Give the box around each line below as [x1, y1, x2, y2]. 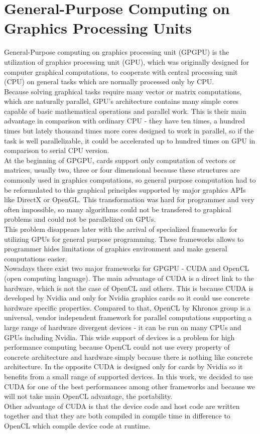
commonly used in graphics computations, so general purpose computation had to [4, 175, 256, 185]
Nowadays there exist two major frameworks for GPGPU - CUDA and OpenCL [4, 263, 249, 273]
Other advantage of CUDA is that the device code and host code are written [4, 400, 240, 411]
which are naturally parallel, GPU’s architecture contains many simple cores [4, 96, 239, 106]
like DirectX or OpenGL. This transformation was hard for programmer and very [4, 194, 254, 205]
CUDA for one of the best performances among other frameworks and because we [4, 381, 255, 391]
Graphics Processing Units [4, 18, 192, 38]
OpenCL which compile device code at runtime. [4, 420, 151, 430]
